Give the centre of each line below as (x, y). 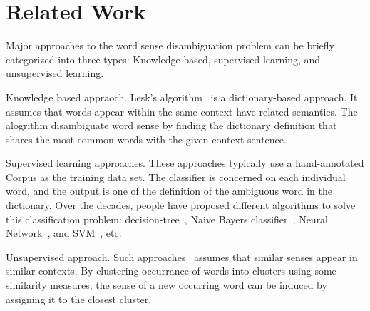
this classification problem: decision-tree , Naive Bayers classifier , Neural (167, 219)
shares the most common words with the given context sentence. (146, 139)
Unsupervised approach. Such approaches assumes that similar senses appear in (182, 256)
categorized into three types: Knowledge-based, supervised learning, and (163, 59)
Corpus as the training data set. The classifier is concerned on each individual (176, 177)
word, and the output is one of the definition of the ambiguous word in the (169, 191)
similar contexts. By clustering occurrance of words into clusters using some (171, 271)
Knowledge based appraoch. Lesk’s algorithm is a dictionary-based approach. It (182, 97)
